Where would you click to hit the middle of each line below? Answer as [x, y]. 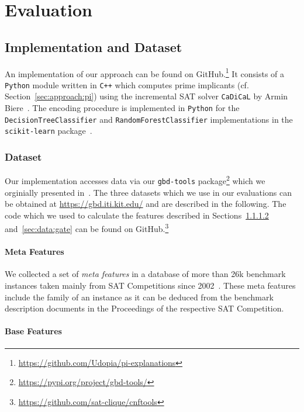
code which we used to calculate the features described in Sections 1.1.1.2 [137, 215]
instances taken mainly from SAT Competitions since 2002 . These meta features [150, 285]
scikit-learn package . [49, 131]
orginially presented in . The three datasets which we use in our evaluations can [148, 192]
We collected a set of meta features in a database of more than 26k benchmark [145, 274]
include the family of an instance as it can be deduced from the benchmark [139, 297]
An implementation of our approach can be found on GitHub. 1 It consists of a [145, 72]
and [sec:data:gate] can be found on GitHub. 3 [87, 228]
